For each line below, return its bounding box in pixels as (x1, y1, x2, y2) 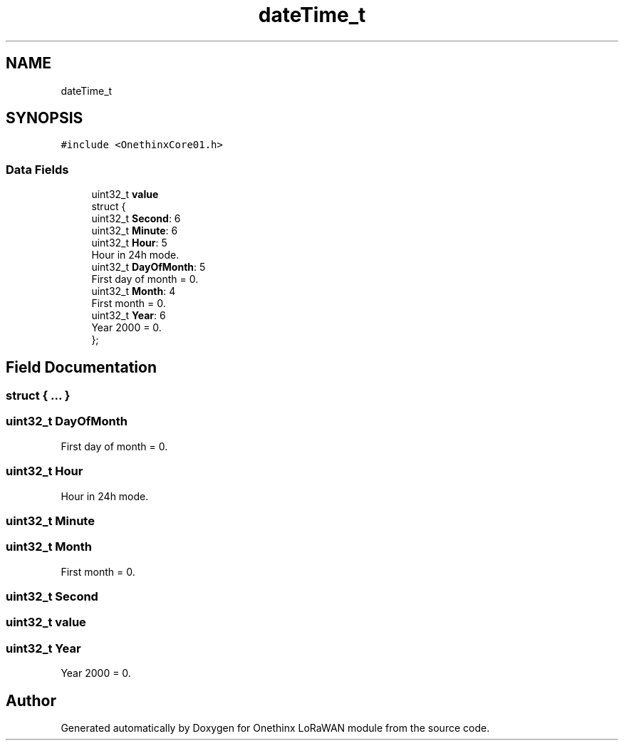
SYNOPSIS (6, 109, 83, 128)
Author (6, 691, 56, 710)
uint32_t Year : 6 (91, 309, 166, 322)
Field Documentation (6, 358, 157, 376)
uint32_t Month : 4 (91, 285, 176, 298)
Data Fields (6, 162, 69, 177)
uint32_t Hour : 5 (91, 237, 167, 249)
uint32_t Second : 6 (91, 212, 181, 225)
